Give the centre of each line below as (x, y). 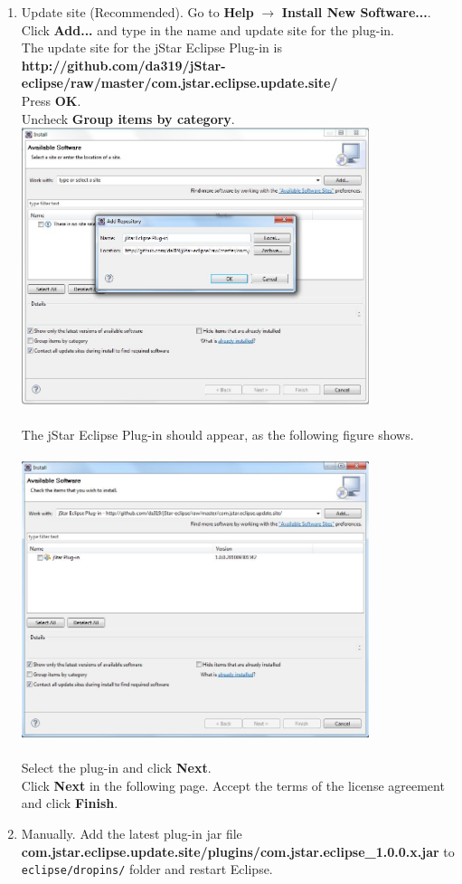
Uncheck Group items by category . (128, 118)
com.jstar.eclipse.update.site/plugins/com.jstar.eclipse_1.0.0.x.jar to (238, 851)
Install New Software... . (356, 12)
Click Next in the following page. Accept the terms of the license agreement (233, 785)
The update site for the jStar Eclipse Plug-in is (151, 48)
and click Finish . (70, 803)
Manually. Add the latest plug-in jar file (132, 834)
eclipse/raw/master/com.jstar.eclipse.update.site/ (179, 83)
